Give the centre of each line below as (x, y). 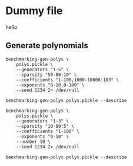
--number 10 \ (33, 142)
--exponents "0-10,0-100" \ (50, 85)
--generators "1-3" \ (42, 121)
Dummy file (34, 11)
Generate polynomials (47, 46)
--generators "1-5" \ (42, 69)
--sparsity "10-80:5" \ (45, 126)
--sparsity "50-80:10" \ (46, 75)
